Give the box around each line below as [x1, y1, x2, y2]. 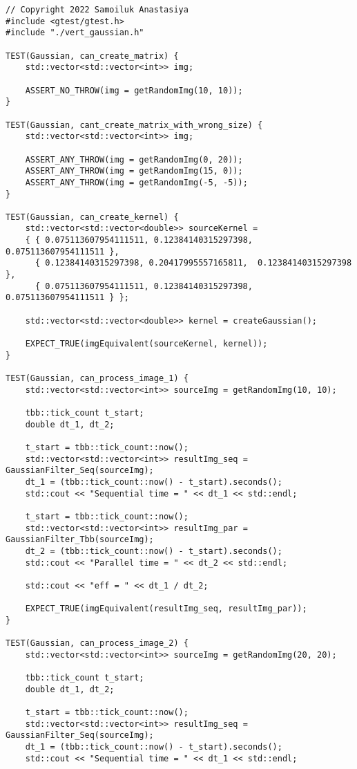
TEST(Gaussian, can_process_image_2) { [6, 638, 189, 649]
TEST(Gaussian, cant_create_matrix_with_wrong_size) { [6, 120, 263, 130]
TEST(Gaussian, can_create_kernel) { [6, 212, 179, 222]
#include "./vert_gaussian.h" [6, 28, 144, 38]
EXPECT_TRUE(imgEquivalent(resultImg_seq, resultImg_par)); [25, 604, 307, 614]
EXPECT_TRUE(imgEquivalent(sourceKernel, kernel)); [25, 339, 268, 349]
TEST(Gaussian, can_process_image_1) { [6, 373, 189, 383]
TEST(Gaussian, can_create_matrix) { [6, 50, 179, 61]
